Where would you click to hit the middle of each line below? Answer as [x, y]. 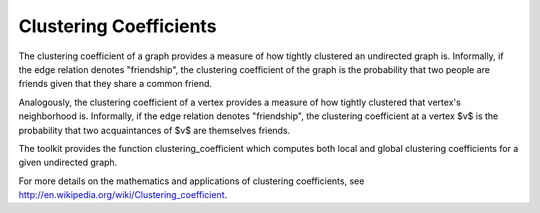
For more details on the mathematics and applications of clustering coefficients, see [191, 181]
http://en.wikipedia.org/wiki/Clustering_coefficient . [123, 195]
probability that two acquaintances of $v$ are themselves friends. [154, 130]
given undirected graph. [68, 162]
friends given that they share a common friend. [115, 84]
